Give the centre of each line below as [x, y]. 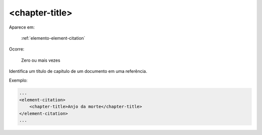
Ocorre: [16, 49]
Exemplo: [18, 80]
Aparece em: [22, 27]
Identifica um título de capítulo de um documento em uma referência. [78, 71]
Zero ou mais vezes [41, 60]
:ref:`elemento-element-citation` [53, 38]
